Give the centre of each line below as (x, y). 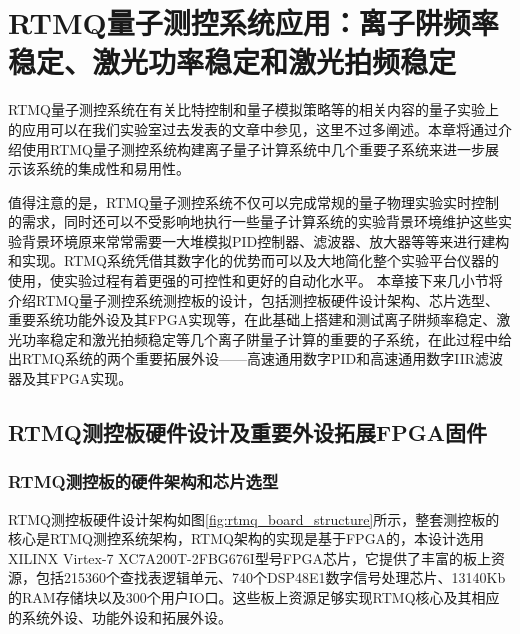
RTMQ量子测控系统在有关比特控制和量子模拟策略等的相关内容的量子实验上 (253, 109)
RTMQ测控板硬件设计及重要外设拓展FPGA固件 (247, 432)
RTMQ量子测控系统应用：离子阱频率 (253, 22)
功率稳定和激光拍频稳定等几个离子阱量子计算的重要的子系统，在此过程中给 (266, 338)
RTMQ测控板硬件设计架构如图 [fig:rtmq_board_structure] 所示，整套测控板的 (254, 518)
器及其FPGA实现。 (70, 378)
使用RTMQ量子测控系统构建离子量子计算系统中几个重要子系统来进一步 (253, 148)
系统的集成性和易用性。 (112, 168)
